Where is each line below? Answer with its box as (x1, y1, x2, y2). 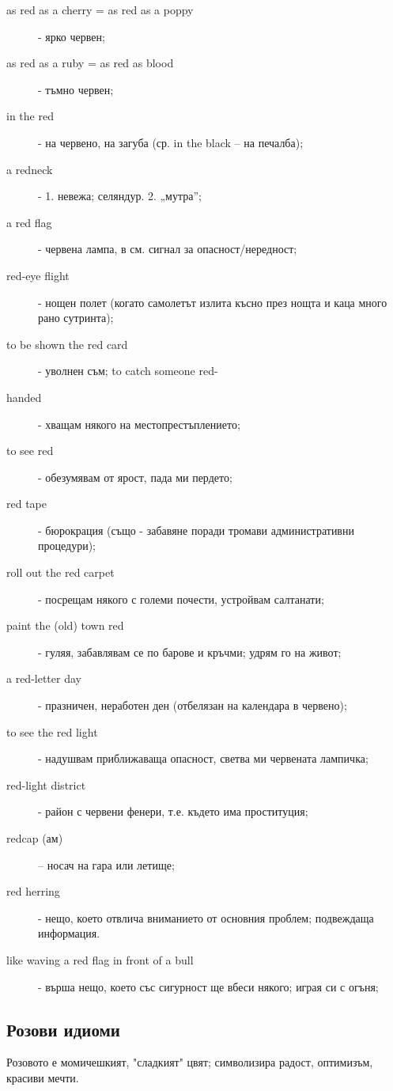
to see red (6, 442, 54, 459)
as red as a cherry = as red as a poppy (6, 2, 194, 17)
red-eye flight (6, 267, 70, 283)
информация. (38, 925, 100, 941)
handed (6, 388, 42, 405)
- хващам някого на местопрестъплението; (38, 415, 240, 432)
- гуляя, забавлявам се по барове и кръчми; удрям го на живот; (38, 643, 342, 660)
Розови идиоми (6, 1017, 120, 1041)
